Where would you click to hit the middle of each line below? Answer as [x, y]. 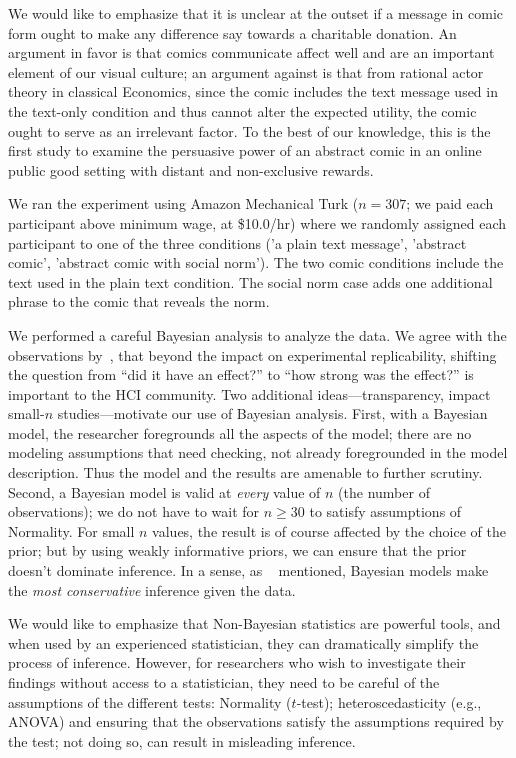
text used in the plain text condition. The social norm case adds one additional [250, 281]
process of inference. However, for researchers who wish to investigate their [237, 662]
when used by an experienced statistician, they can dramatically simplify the [243, 642]
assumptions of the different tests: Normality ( [150, 701]
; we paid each [450, 203]
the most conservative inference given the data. [152, 589]
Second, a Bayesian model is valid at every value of [164, 491]
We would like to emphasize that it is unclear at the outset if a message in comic [256, 13]
